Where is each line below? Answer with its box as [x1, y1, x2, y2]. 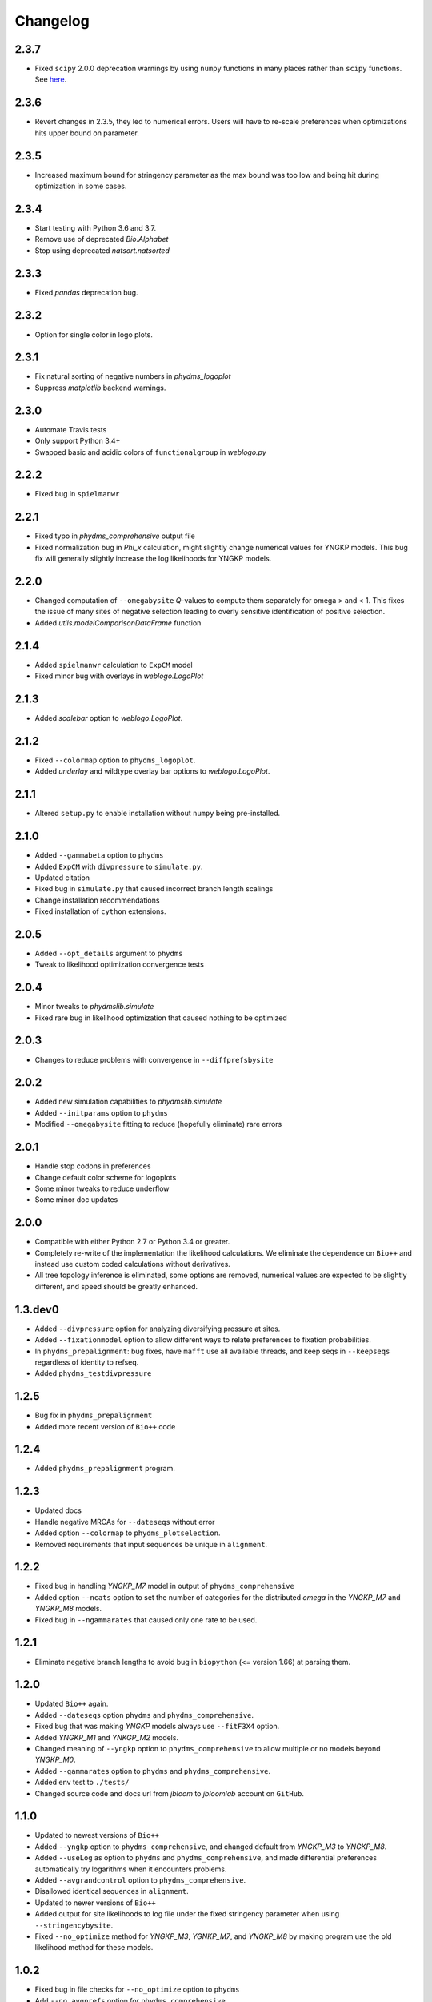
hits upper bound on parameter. [34, 128, 140, 138]
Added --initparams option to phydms [34, 1108, 168, 1117]
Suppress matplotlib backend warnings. [34, 383, 166, 392]
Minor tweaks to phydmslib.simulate [34, 1002, 154, 1011]
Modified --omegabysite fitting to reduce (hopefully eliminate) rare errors [34, 1120, 282, 1129]
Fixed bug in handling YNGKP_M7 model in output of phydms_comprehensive [34, 1582, 295, 1591]
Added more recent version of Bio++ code [34, 1421, 176, 1431]
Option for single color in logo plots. [34, 329, 154, 340]
